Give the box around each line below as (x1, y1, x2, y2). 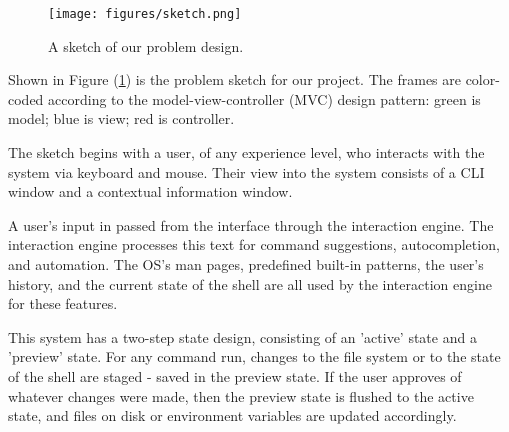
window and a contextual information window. (8, 181, 293, 202)
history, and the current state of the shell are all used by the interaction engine (8, 273, 492, 294)
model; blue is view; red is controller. (8, 108, 235, 129)
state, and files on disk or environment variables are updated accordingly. (8, 405, 457, 426)
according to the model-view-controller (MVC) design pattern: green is (48, 88, 481, 109)
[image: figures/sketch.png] (48, 7, 242, 21)
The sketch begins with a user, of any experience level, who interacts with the (8, 142, 485, 163)
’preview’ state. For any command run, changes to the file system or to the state (8, 346, 501, 367)
